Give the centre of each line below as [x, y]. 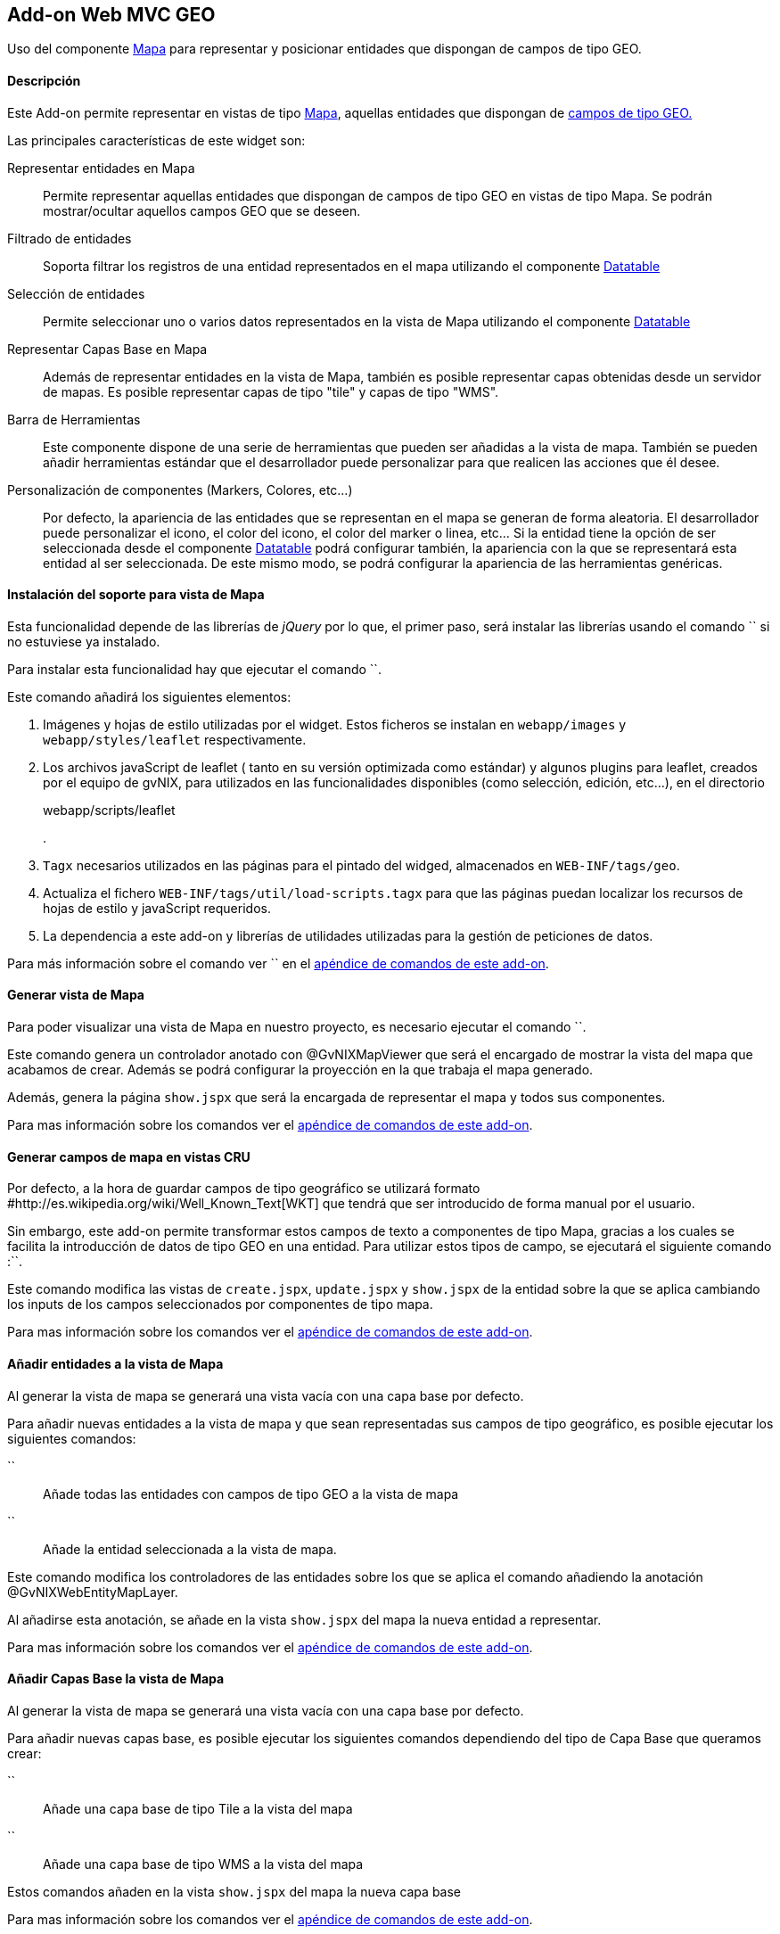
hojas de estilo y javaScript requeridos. [157, 908]
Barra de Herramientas [74, 419]
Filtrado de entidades [70, 238]
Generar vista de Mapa [76, 995]
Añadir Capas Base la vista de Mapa [116, 1679]
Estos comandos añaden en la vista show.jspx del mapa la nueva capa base [234, 1891]
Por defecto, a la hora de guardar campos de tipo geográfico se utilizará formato [244, 1189]
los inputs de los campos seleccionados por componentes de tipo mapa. [220, 1304]
